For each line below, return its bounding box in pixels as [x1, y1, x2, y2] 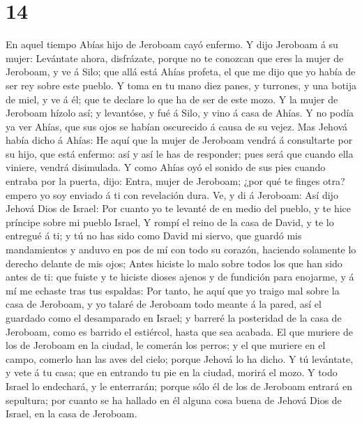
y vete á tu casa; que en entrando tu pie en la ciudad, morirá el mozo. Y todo [6, 365, 338, 380]
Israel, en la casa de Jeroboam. [6, 406, 137, 421]
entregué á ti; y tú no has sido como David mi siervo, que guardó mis [6, 228, 302, 243]
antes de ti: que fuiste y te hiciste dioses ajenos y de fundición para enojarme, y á [6, 269, 354, 284]
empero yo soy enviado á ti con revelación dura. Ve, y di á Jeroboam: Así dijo [6, 187, 338, 202]
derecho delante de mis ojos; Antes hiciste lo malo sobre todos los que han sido [6, 255, 342, 270]
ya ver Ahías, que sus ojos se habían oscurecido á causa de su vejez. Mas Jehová [6, 119, 348, 133]
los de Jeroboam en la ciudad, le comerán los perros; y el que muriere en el [6, 338, 326, 352]
